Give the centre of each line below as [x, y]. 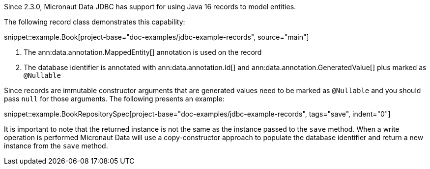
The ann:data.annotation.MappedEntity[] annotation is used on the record [143, 52]
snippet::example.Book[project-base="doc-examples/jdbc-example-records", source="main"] [157, 37]
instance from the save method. [56, 146]
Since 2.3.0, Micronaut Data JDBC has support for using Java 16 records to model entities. [150, 7]
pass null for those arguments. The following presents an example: [114, 99]
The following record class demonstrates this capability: [95, 22]
